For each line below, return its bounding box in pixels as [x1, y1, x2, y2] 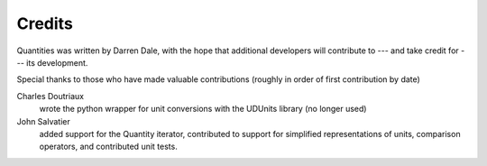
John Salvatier [16, 115, 71, 126]
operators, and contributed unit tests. [39, 141, 178, 152]
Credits [16, 14, 74, 33]
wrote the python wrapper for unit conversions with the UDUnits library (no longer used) [39, 104, 367, 115]
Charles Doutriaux [16, 90, 85, 101]
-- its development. [16, 57, 88, 68]
